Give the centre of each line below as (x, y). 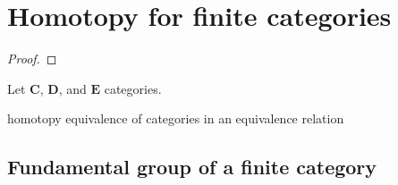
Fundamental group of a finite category (192, 167)
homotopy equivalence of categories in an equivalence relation (176, 118)
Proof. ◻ (32, 59)
